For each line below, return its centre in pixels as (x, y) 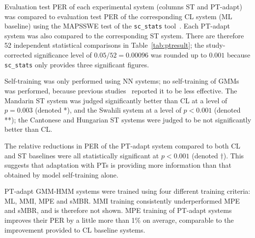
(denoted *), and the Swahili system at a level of (108, 110)
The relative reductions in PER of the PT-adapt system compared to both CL (123, 145)
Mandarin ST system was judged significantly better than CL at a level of (116, 100)
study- (216, 45)
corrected (18, 55)
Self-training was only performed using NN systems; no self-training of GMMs (122, 81)
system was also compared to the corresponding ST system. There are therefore (124, 35)
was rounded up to (179, 55)
